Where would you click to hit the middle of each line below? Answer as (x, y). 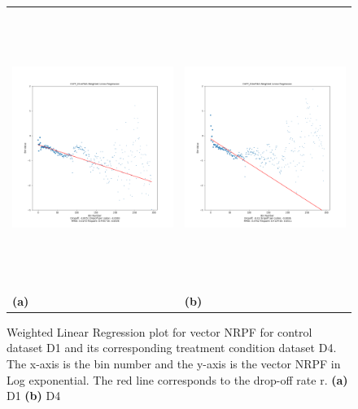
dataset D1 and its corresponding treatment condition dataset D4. (172, 348)
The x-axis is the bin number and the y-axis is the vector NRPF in (174, 364)
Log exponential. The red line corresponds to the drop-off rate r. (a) (177, 379)
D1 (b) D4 (34, 396)
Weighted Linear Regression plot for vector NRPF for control (159, 331)
